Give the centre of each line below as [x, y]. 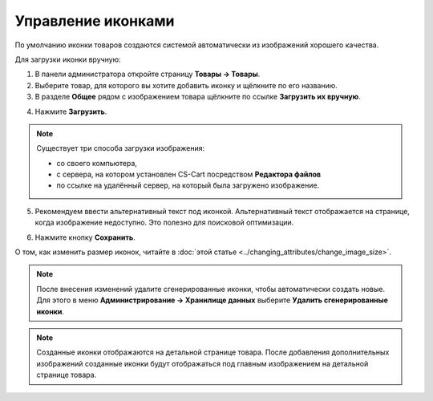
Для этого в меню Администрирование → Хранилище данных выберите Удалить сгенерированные [212, 300]
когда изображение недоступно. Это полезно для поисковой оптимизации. [164, 223]
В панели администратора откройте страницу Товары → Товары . [148, 74]
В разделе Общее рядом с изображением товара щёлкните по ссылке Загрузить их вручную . [198, 97]
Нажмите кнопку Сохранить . [85, 237]
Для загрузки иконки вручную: [68, 59]
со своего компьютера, [97, 163]
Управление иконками [95, 21]
